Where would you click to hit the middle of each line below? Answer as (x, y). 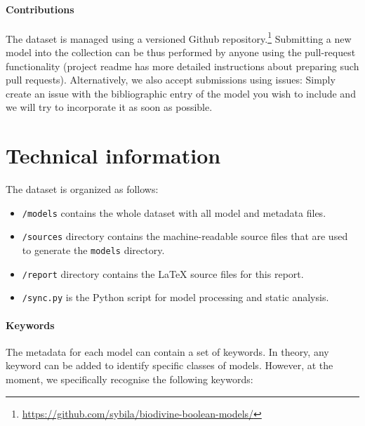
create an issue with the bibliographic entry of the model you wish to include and (181, 93)
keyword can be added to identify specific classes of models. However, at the (170, 365)
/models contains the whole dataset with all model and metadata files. (174, 212)
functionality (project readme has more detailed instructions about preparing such (182, 66)
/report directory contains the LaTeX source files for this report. (163, 273)
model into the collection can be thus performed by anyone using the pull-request (181, 52)
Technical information (113, 155)
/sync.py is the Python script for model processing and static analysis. (175, 297)
